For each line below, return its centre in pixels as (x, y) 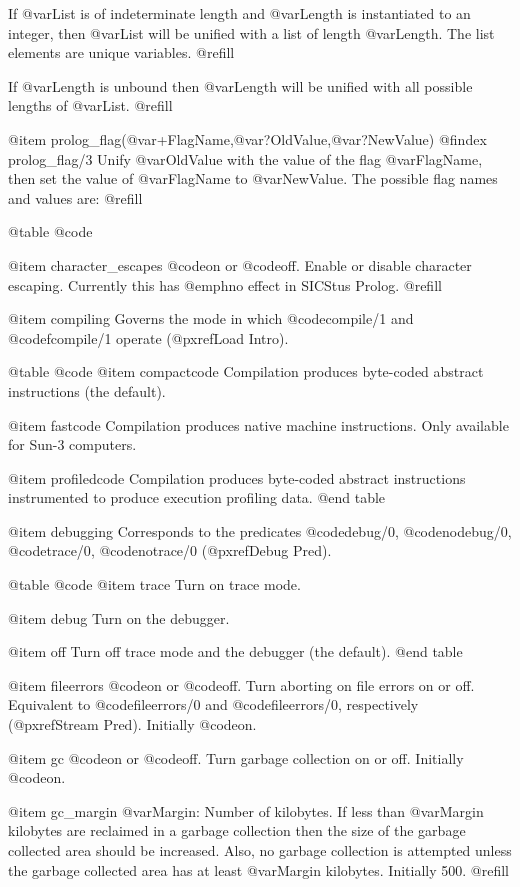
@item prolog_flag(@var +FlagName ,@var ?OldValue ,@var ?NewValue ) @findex (247, 138)
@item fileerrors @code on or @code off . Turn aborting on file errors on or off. (241, 684)
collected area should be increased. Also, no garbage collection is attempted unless (260, 850)
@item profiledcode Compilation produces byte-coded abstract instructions (237, 477)
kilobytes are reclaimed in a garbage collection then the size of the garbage (237, 830)
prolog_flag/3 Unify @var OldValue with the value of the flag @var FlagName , (245, 158)
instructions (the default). (87, 390)
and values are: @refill (75, 197)
